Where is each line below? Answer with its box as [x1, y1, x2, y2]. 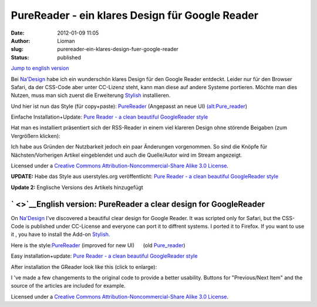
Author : [11, 37, 31, 44]
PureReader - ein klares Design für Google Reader [11, 9, 258, 22]
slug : [11, 46, 23, 53]
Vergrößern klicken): [11, 132, 61, 139]
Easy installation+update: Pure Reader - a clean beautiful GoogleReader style [11, 252, 198, 259]
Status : [11, 53, 29, 61]
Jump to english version [11, 65, 69, 72]
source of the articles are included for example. [11, 282, 126, 289]
